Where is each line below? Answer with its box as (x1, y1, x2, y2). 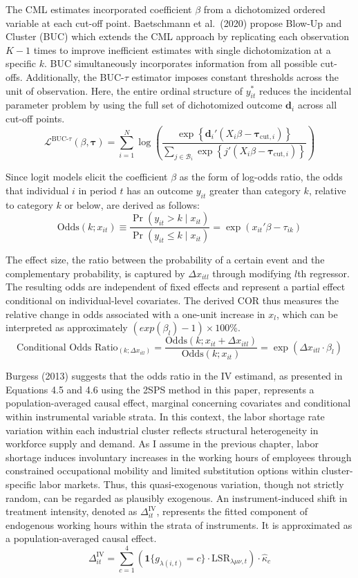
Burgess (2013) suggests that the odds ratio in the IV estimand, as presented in (6, 369, 343, 383)
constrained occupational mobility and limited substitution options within (6, 463, 319, 478)
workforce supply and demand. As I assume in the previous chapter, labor (6, 436, 319, 451)
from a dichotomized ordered (203, 2, 326, 16)
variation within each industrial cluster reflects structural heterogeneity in (6, 422, 319, 437)
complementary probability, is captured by (6, 265, 185, 280)
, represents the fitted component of (156, 504, 308, 519)
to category (6, 197, 53, 212)
